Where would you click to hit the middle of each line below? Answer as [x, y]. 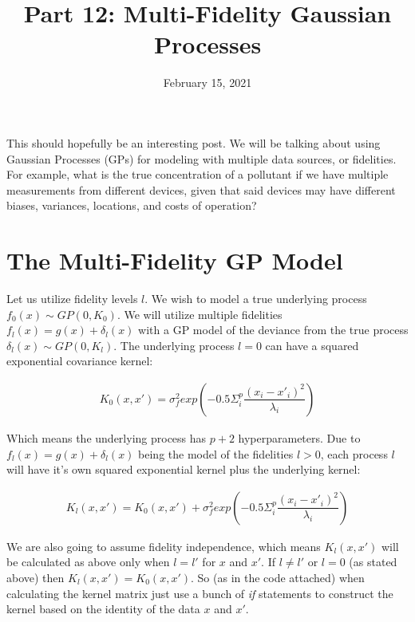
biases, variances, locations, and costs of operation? [132, 205]
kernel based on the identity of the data [103, 609]
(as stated [373, 562]
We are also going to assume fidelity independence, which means [164, 546]
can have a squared [312, 345]
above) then [36, 577]
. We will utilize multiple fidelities [200, 314]
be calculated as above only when [88, 562]
